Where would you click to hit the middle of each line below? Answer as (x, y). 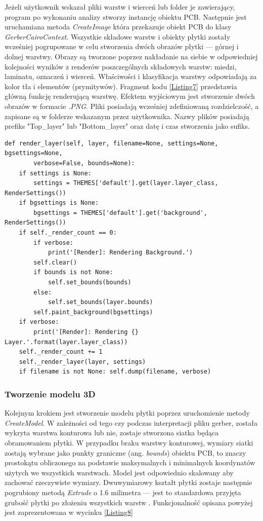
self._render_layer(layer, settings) (82, 362)
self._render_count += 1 (61, 352)
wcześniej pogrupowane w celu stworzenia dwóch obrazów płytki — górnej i (122, 46)
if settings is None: (55, 173)
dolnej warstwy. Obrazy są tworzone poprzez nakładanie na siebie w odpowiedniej (131, 56)
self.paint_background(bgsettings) (93, 312)
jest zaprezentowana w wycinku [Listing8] (69, 512)
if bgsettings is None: (59, 203)
